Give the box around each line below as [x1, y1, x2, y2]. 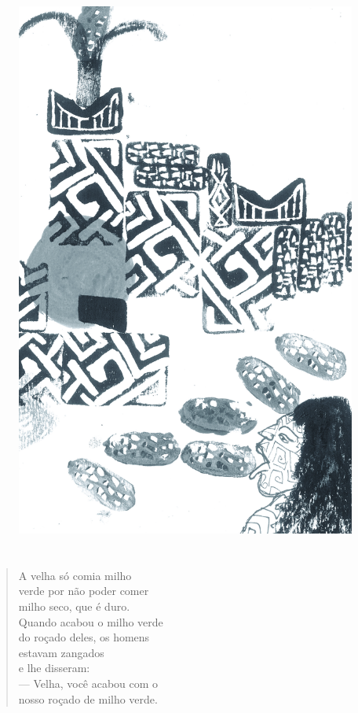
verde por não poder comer [18, 582, 149, 599]
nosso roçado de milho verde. [18, 690, 158, 707]
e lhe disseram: [18, 659, 90, 676]
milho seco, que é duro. [18, 597, 130, 614]
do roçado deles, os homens [18, 629, 150, 645]
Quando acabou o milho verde [18, 613, 163, 630]
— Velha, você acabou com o [18, 674, 159, 691]
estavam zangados [18, 644, 104, 660]
